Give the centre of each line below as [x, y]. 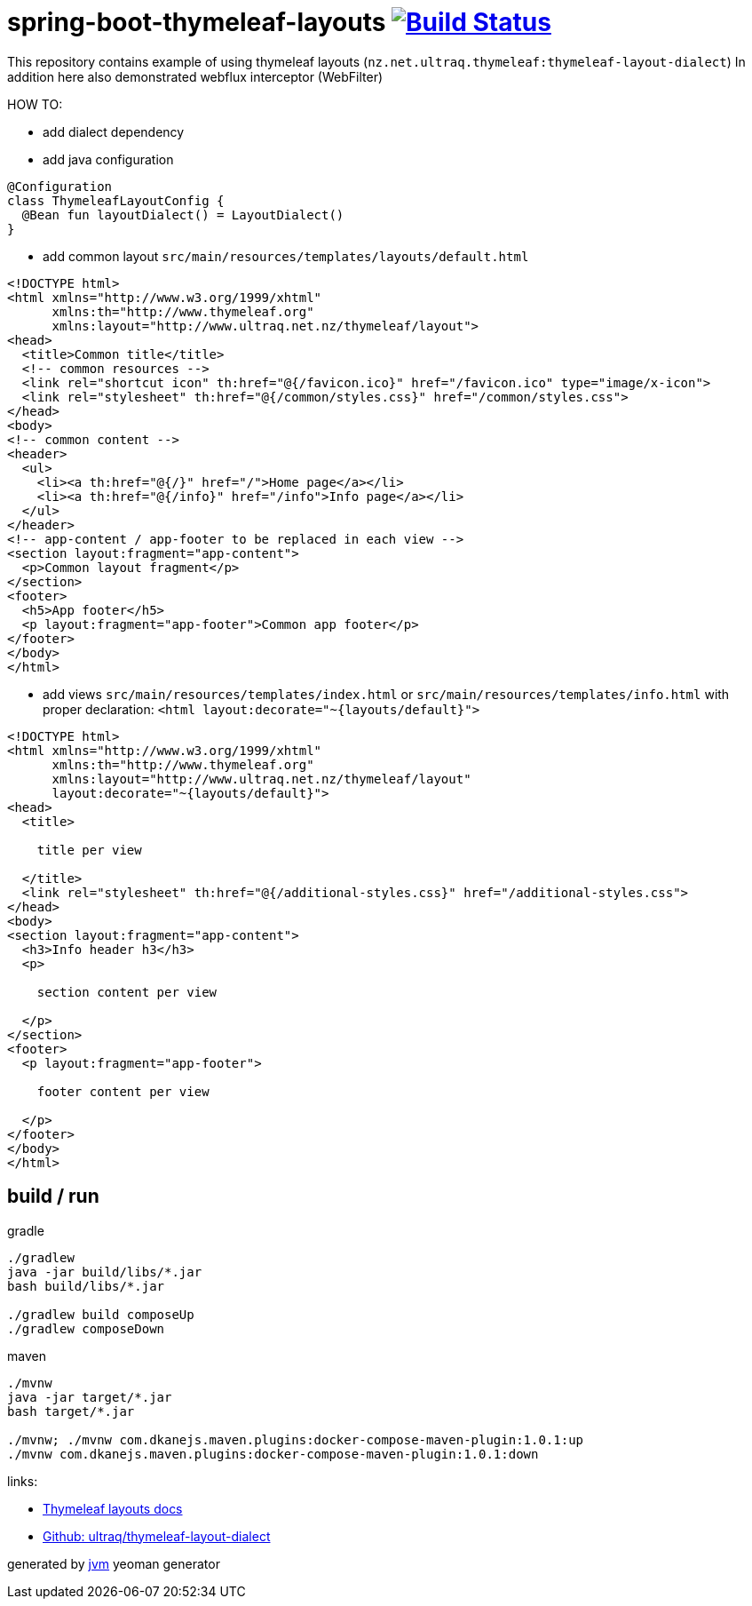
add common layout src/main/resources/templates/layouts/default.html [286, 256]
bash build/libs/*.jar [86, 1286]
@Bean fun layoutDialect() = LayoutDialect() [183, 215]
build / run [53, 1197]
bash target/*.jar [71, 1411]
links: [23, 1481]
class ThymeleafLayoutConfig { [116, 200]
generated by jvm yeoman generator [114, 1563]
